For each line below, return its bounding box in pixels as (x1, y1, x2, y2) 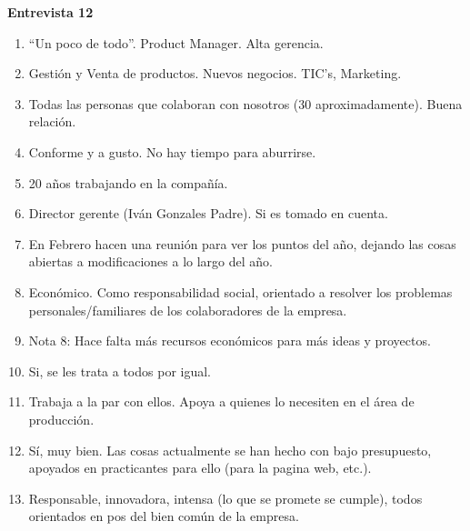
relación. (28, 112, 76, 131)
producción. (28, 409, 95, 428)
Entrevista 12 (7, 3, 94, 21)
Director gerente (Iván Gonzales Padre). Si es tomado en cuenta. (28, 204, 388, 223)
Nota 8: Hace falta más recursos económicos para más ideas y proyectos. (28, 331, 431, 350)
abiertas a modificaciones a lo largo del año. (28, 252, 273, 271)
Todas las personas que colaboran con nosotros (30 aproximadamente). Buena (28, 94, 463, 113)
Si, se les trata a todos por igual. (28, 361, 211, 380)
